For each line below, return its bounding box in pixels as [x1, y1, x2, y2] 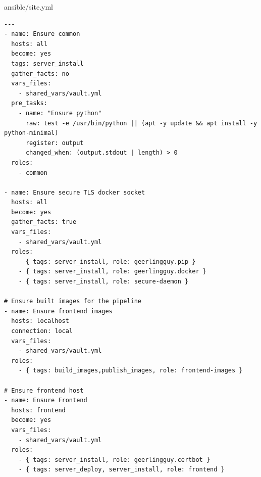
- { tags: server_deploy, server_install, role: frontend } [18, 466, 225, 473]
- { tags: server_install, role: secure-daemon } [18, 278, 189, 285]
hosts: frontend [11, 406, 66, 414]
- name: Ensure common [4, 30, 80, 38]
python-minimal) [4, 129, 59, 137]
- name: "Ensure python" [18, 109, 102, 117]
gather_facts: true [11, 218, 77, 226]
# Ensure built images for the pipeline [4, 298, 142, 305]
